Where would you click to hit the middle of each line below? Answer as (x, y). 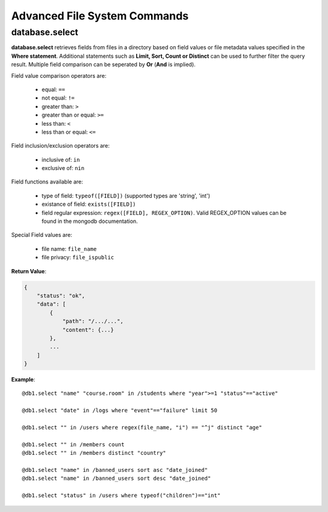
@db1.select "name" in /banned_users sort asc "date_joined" (115, 470)
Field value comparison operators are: (59, 75)
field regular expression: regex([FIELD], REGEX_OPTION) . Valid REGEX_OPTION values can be (164, 213)
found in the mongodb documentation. (90, 221)
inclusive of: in (61, 159)
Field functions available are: (47, 182)
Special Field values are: (42, 235)
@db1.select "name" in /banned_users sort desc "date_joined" (117, 479)
